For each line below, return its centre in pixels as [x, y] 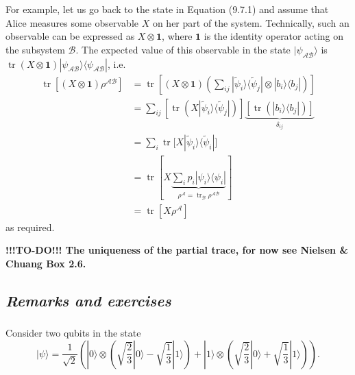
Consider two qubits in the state [73, 333]
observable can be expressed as [70, 36]
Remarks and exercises [88, 300]
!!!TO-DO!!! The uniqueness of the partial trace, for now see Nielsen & [177, 250]
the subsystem [35, 49]
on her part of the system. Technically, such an [251, 22]
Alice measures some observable [72, 22]
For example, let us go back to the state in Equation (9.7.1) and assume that [167, 9]
